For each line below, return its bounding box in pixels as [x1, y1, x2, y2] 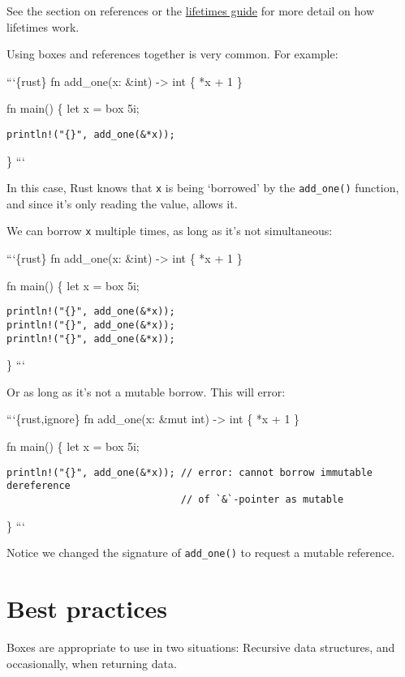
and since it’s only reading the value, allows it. [6, 195, 238, 212]
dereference [6, 480, 71, 492]
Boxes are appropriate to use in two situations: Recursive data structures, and [6, 639, 395, 655]
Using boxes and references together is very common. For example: [6, 45, 338, 62]
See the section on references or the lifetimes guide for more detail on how [6, 2, 375, 19]
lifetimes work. [6, 18, 80, 35]
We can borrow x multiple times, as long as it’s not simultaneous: [6, 222, 333, 239]
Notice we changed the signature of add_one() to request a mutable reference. [6, 544, 395, 561]
